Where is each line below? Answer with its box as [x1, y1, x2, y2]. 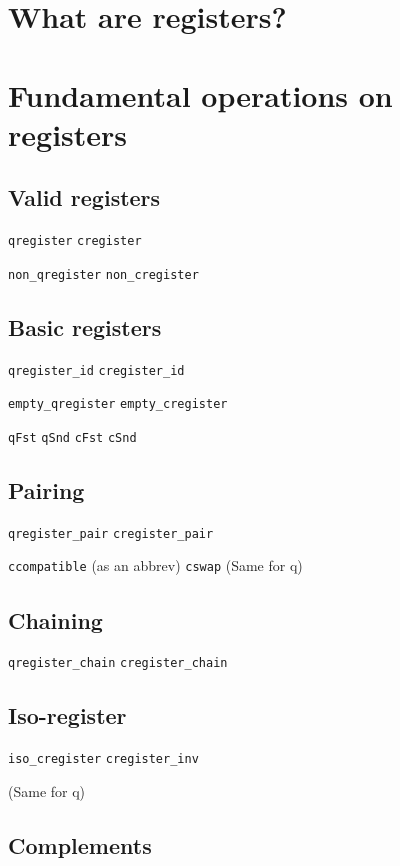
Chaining [8, 604, 103, 635]
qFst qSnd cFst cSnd [8, 430, 137, 445]
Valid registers [8, 182, 161, 213]
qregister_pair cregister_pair [8, 526, 214, 541]
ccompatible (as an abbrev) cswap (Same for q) [8, 555, 303, 576]
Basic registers [8, 311, 162, 342]
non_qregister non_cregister [8, 267, 199, 282]
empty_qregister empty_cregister [8, 397, 228, 412]
